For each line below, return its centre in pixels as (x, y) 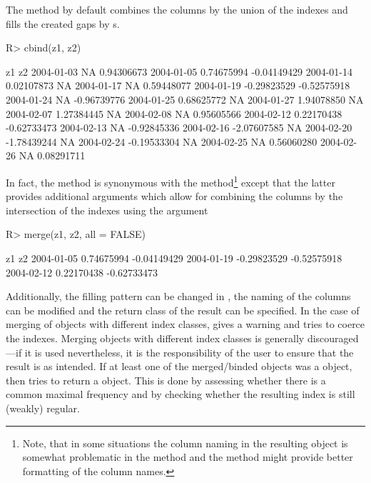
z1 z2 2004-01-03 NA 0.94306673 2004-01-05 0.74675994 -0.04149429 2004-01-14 (179, 71)
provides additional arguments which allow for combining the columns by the (174, 196)
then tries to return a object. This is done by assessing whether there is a (166, 380)
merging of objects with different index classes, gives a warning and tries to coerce (185, 324)
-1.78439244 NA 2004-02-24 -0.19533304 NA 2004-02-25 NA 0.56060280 (162, 141)
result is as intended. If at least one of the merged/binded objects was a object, (179, 366)
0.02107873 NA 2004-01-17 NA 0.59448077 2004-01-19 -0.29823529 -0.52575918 (178, 85)
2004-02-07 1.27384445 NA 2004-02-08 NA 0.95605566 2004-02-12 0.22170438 (174, 113)
